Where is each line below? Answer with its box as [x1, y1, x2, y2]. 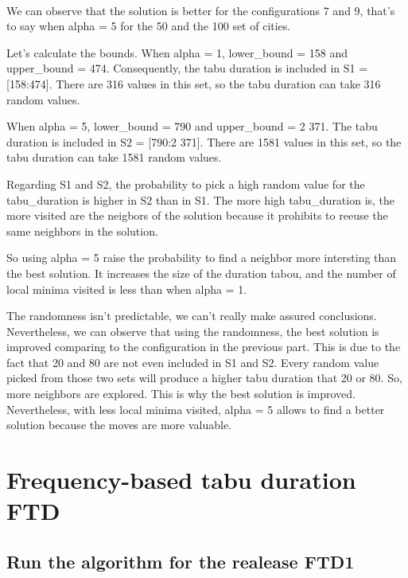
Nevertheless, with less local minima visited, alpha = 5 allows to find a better [6, 400, 385, 417]
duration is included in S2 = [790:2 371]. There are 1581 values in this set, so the [6, 133, 402, 150]
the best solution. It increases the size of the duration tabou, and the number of [6, 264, 396, 281]
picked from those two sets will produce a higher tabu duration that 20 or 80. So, [6, 369, 402, 386]
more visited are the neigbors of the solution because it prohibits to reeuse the [6, 207, 388, 224]
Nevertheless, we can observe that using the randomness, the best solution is [6, 322, 379, 339]
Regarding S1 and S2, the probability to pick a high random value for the [6, 175, 365, 192]
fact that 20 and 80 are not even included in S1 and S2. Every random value [6, 353, 379, 370]
